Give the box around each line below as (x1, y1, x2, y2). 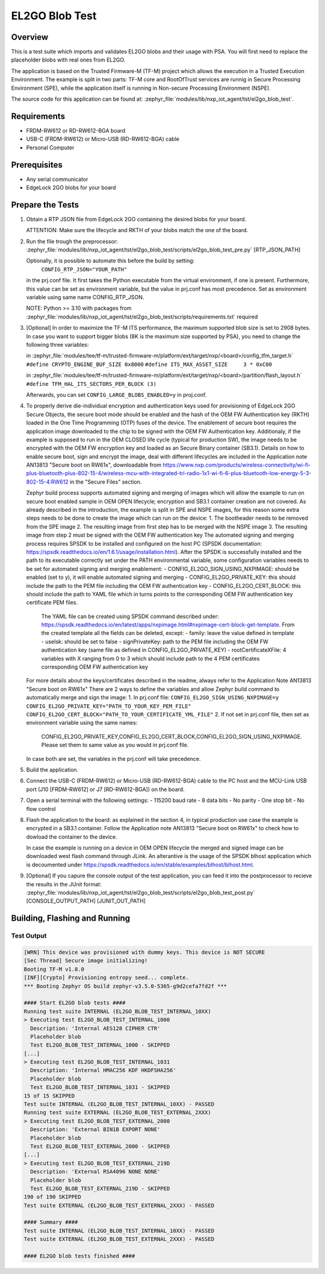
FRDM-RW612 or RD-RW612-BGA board (26, 127, 126, 134)
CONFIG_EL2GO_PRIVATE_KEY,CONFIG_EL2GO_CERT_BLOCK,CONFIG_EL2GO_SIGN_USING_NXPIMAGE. (41, 733, 302, 740)
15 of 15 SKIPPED (23, 1092, 75, 1099)
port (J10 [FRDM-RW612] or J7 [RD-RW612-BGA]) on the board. (26, 786, 185, 793)
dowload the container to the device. (26, 833, 117, 840)
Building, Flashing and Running (11, 913, 131, 924)
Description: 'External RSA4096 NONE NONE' (30, 1168, 161, 1175)
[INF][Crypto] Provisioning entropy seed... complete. (23, 974, 189, 981)
